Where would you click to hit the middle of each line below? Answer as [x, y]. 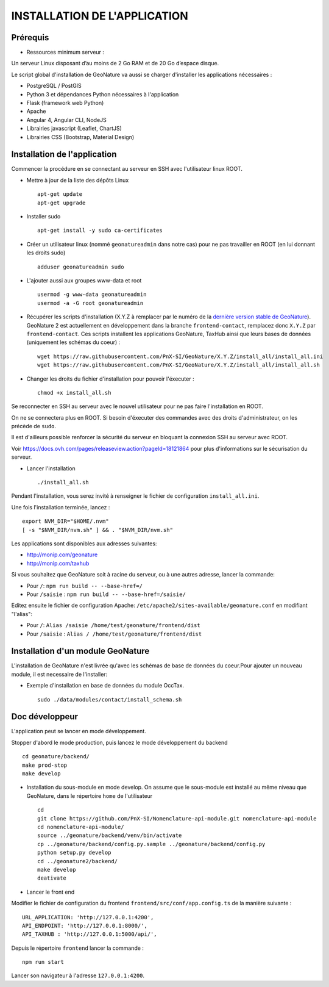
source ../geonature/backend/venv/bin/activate [110, 835]
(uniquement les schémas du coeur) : [73, 342]
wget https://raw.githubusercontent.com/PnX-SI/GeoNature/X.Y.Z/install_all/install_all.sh [179, 365]
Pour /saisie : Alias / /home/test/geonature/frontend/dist [114, 634]
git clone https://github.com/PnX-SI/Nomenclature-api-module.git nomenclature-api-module [177, 818]
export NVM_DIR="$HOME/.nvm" [65, 521]
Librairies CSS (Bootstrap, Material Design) [80, 137]
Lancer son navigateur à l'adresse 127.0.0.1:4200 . [78, 975]
